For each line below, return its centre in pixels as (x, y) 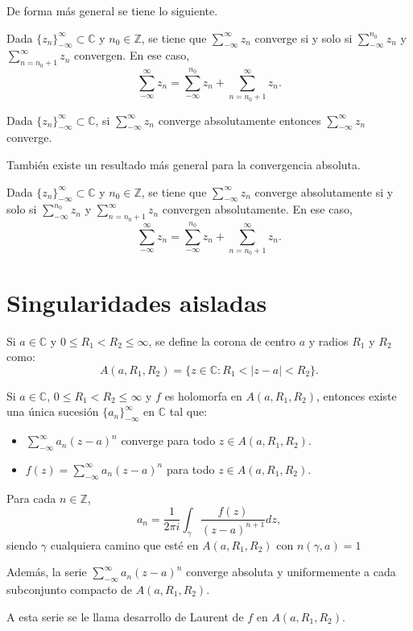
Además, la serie (47, 572)
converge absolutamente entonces (240, 120)
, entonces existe (356, 395)
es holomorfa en (203, 395)
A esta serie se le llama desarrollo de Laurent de (125, 616)
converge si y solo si (304, 37)
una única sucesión (53, 411)
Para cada (31, 498)
